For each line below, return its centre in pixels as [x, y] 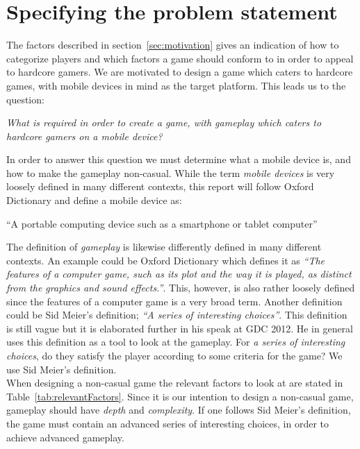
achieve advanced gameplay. [65, 437]
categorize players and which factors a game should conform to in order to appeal [180, 58]
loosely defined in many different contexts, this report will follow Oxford [160, 186]
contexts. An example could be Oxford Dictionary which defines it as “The [165, 260]
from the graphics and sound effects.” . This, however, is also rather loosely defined [181, 288]
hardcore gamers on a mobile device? [84, 136]
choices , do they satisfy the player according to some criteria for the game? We [174, 355]
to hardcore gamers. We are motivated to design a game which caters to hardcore [180, 72]
